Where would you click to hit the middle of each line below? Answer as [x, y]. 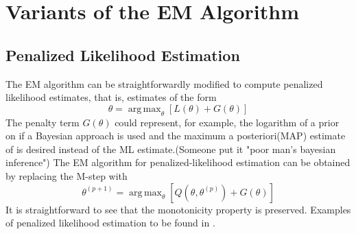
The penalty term [43, 122]
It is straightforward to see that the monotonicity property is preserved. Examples [178, 209]
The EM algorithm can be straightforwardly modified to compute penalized [164, 83]
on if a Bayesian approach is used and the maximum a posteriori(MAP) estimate [176, 136]
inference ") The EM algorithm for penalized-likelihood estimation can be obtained [178, 162]
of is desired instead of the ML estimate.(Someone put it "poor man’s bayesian [171, 149]
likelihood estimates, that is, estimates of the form [111, 97]
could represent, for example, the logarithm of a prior [227, 122]
